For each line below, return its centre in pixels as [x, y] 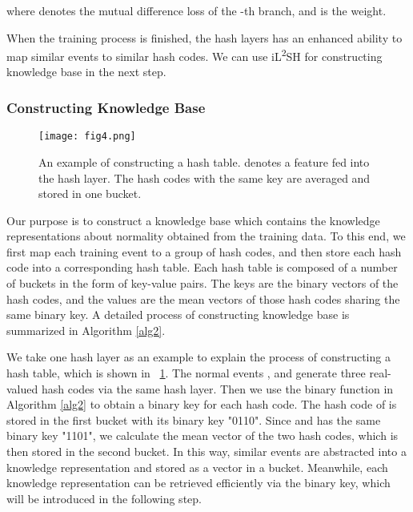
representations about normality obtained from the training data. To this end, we [206, 236]
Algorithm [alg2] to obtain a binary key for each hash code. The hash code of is [202, 404]
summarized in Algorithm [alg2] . [86, 330]
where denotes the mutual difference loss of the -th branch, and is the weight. [196, 10]
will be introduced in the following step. [104, 498]
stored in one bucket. [90, 194]
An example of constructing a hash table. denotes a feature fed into [204, 161]
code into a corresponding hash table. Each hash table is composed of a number [202, 267]
